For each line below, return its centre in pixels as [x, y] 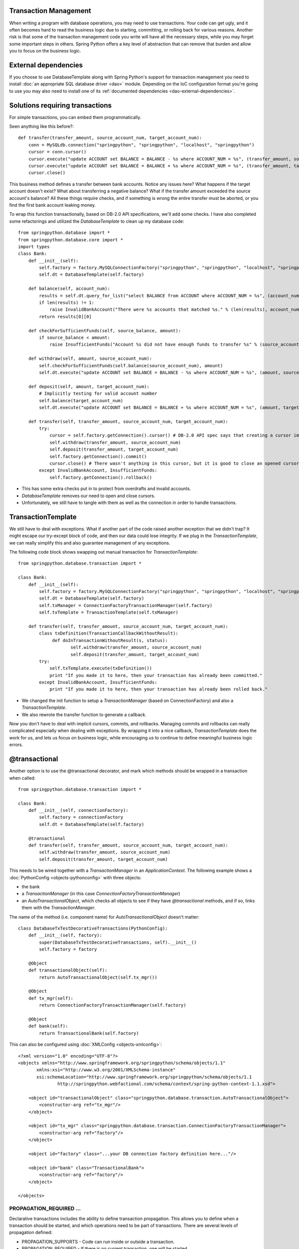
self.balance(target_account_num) [81, 400]
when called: [22, 778]
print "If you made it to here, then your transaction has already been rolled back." [158, 689]
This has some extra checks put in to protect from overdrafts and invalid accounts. [106, 489]
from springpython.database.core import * [71, 240]
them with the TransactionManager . [59, 908]
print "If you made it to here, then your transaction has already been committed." [156, 675]
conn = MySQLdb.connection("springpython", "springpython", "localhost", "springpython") [141, 145]
